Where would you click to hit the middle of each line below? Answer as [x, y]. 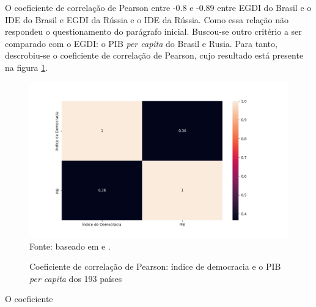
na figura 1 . [27, 67]
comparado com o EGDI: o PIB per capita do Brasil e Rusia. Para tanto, [141, 43]
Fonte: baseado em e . [70, 246]
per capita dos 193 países [76, 278]
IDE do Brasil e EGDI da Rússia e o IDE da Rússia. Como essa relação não [147, 19]
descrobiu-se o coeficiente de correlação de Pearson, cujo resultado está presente [154, 55]
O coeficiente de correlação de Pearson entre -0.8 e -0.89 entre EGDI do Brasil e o [158, 7]
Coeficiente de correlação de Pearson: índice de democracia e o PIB [155, 266]
